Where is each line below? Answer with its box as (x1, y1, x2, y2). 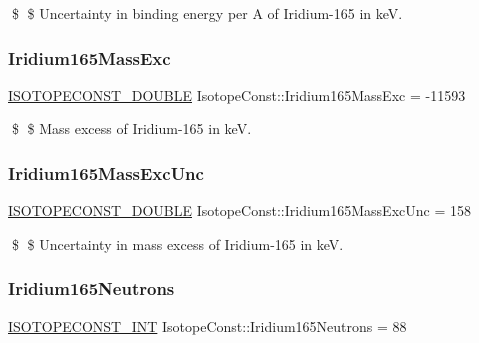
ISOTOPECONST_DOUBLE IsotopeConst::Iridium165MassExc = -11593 (8, 84, 466, 105)
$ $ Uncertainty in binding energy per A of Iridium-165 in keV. (11, 3, 403, 23)
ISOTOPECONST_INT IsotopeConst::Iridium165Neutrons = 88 (8, 315, 407, 336)
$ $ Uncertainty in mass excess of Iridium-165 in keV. (11, 233, 344, 254)
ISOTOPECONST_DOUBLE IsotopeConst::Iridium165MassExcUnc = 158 (8, 200, 471, 221)
